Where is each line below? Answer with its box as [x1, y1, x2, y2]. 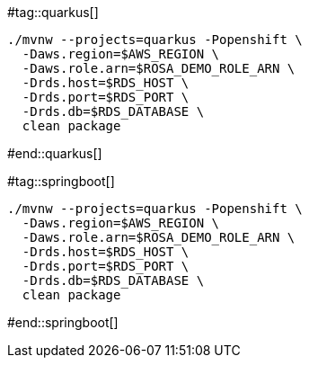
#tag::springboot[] [7, 174, 115, 189]
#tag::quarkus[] [7, 4, 99, 20]
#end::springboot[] [7, 315, 119, 330]
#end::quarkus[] [7, 146, 102, 161]
